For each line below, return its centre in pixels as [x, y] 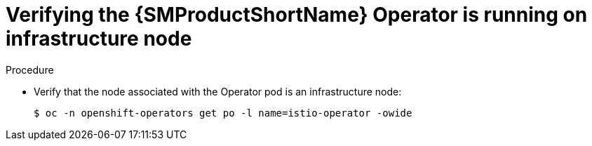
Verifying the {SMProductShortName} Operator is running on [297, 15]
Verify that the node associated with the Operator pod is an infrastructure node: [218, 91]
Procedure [30, 69]
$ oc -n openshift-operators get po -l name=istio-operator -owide [223, 113]
